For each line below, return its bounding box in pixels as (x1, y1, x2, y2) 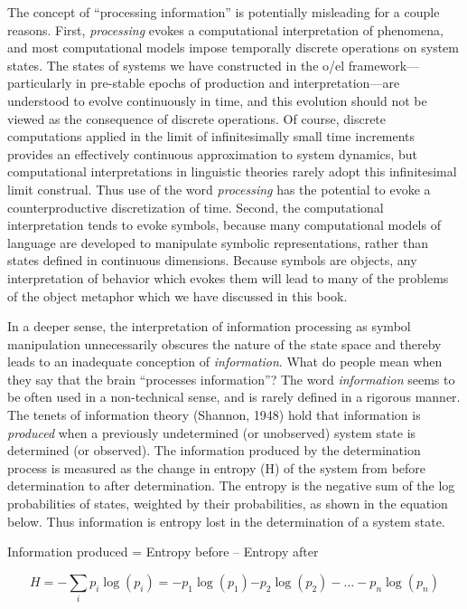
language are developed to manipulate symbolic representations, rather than (7, 233, 428, 252)
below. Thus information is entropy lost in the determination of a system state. (7, 511, 445, 530)
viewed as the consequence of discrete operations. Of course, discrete (7, 109, 387, 128)
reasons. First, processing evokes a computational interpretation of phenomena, (7, 20, 444, 39)
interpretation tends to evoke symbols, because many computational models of (7, 215, 441, 234)
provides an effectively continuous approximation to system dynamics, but (7, 144, 417, 163)
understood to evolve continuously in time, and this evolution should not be (7, 90, 427, 109)
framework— (348, 55, 420, 74)
